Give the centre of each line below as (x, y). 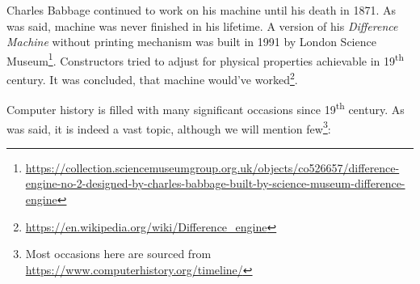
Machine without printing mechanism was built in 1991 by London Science (191, 42)
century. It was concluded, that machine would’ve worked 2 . (152, 78)
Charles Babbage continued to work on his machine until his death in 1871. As (202, 10)
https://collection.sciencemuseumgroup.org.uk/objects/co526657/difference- (212, 167)
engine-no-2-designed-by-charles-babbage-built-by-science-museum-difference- (215, 183)
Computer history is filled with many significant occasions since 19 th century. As (206, 108)
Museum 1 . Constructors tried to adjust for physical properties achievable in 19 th (206, 59)
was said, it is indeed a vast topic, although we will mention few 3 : (169, 127)
